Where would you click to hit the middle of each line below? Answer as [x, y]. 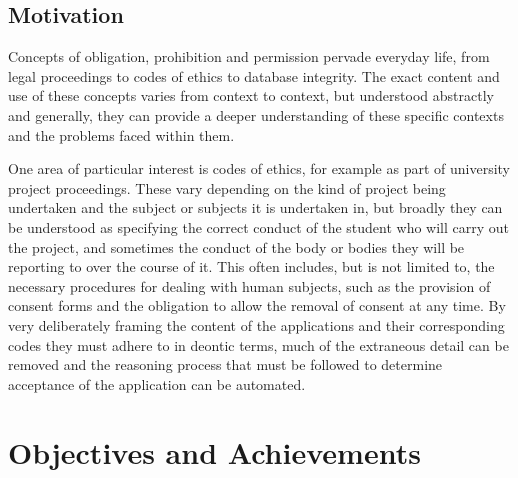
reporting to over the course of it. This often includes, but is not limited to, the [251, 266]
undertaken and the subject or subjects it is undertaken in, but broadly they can [255, 207]
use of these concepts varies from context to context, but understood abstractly [251, 95]
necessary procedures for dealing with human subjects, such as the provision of [249, 285]
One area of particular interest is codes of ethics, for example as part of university [259, 168]
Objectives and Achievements [214, 452]
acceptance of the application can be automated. [157, 383]
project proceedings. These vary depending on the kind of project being [227, 187]
